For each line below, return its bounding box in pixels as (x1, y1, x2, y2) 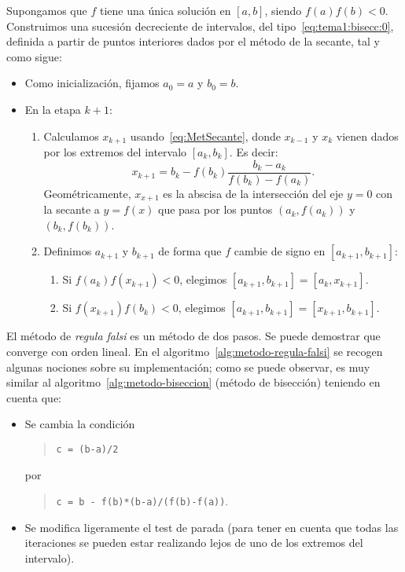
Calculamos (43, 127, 99, 144)
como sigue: (6, 48, 62, 64)
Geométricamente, (43, 185, 131, 201)
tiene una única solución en (99, 2, 231, 18)
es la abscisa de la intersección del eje (163, 185, 344, 201)
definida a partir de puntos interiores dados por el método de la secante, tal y (6, 33, 380, 49)
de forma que (158, 243, 222, 259)
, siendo (264, 2, 302, 18)
